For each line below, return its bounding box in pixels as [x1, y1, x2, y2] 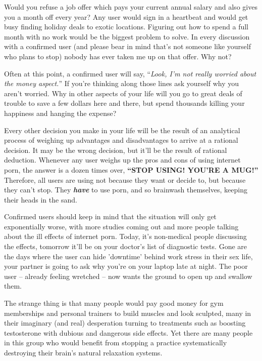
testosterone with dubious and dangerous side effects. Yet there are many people [4, 327, 253, 338]
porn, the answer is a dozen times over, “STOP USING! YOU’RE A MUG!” [4, 164, 258, 175]
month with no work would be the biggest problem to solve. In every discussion [4, 31, 250, 42]
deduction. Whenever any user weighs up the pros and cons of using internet [4, 154, 241, 165]
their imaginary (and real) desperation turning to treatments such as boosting [4, 317, 246, 328]
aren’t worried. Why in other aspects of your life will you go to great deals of [4, 88, 242, 98]
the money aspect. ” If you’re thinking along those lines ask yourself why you [4, 78, 239, 89]
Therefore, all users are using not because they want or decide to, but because [4, 174, 246, 185]
